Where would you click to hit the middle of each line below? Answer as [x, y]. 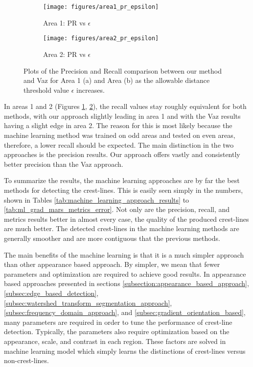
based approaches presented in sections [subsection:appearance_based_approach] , [126, 283]
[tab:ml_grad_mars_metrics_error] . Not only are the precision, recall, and [117, 209]
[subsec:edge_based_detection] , [51, 293]
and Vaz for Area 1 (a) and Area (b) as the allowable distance [117, 80]
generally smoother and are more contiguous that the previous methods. [112, 238]
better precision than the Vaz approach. [64, 164]
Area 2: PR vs [64, 54]
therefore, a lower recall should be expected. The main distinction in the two [119, 144]
